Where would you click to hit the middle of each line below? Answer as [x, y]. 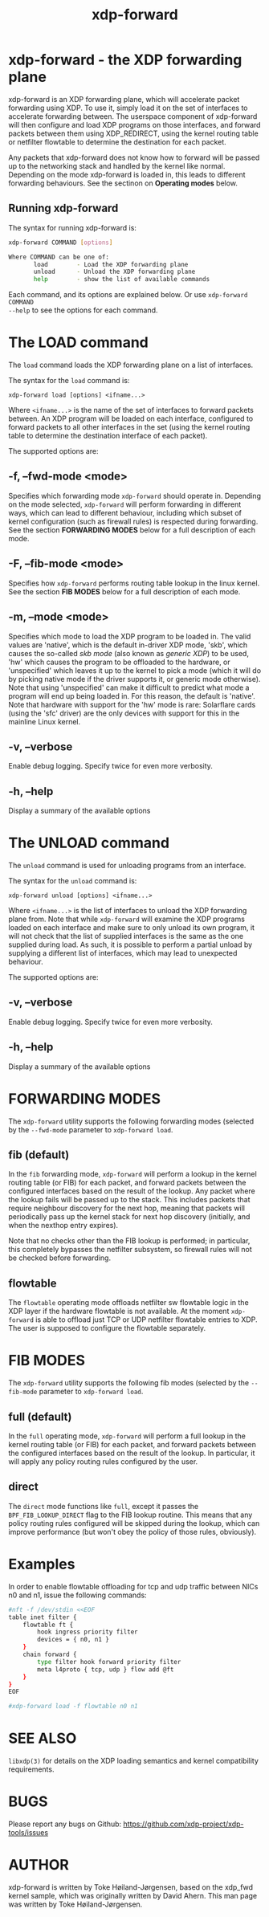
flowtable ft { [48, 1625]
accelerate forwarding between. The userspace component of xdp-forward [133, 116]
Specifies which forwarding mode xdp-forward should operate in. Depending [134, 496]
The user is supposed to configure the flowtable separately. [107, 1328]
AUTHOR [39, 1865]
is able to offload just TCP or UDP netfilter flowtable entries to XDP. [147, 1319]
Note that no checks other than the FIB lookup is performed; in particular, [129, 1241]
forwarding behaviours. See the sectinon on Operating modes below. [123, 183]
